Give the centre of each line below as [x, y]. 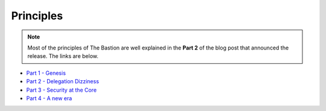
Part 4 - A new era [49, 98]
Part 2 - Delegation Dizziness [63, 81]
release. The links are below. [63, 56]
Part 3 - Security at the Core [61, 90]
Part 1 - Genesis [46, 73]
